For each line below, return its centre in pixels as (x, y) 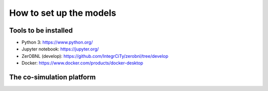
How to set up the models (63, 13)
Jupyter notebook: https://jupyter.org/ (60, 49)
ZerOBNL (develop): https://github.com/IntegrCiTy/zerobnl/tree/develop (95, 56)
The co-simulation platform (53, 77)
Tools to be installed (41, 30)
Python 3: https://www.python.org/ (57, 43)
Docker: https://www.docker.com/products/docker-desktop (82, 63)
